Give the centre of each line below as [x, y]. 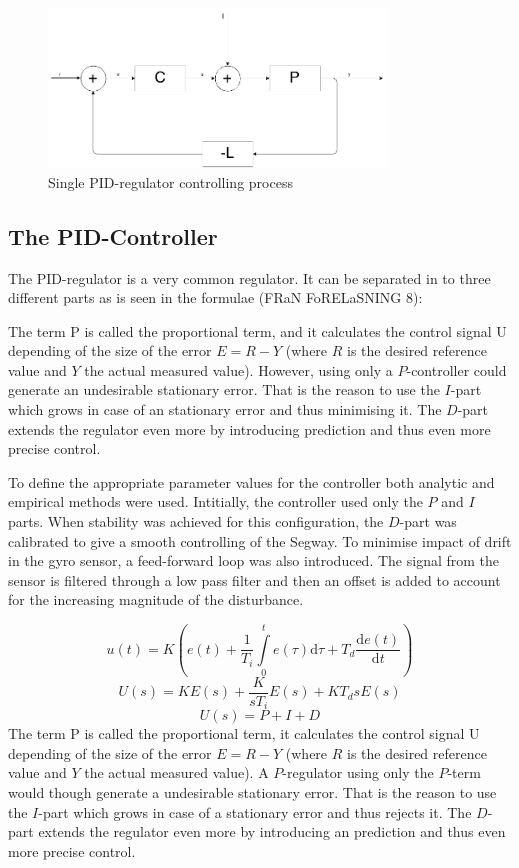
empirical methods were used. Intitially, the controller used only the [215, 501]
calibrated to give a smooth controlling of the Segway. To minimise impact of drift [260, 540]
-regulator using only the [358, 772]
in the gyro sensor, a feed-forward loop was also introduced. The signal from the [254, 560]
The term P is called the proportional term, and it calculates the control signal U [257, 330]
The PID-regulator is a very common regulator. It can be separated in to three [249, 277]
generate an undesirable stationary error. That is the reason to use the [224, 389]
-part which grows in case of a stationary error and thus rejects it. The [255, 811]
